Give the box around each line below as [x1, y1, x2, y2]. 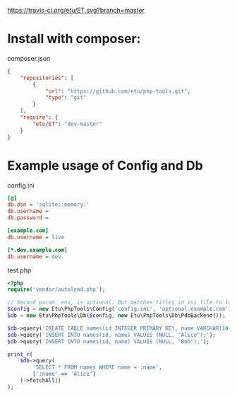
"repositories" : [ [20, 74, 74, 81]
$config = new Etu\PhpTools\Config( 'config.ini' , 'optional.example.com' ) [7, 306, 232, 313]
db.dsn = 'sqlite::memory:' [7, 201, 90, 208]
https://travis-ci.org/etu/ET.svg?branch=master [7, 6, 145, 14]
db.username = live [7, 234, 65, 241]
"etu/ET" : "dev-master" [32, 120, 102, 127]
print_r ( [7, 350, 33, 358]
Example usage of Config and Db [7, 157, 203, 173]
